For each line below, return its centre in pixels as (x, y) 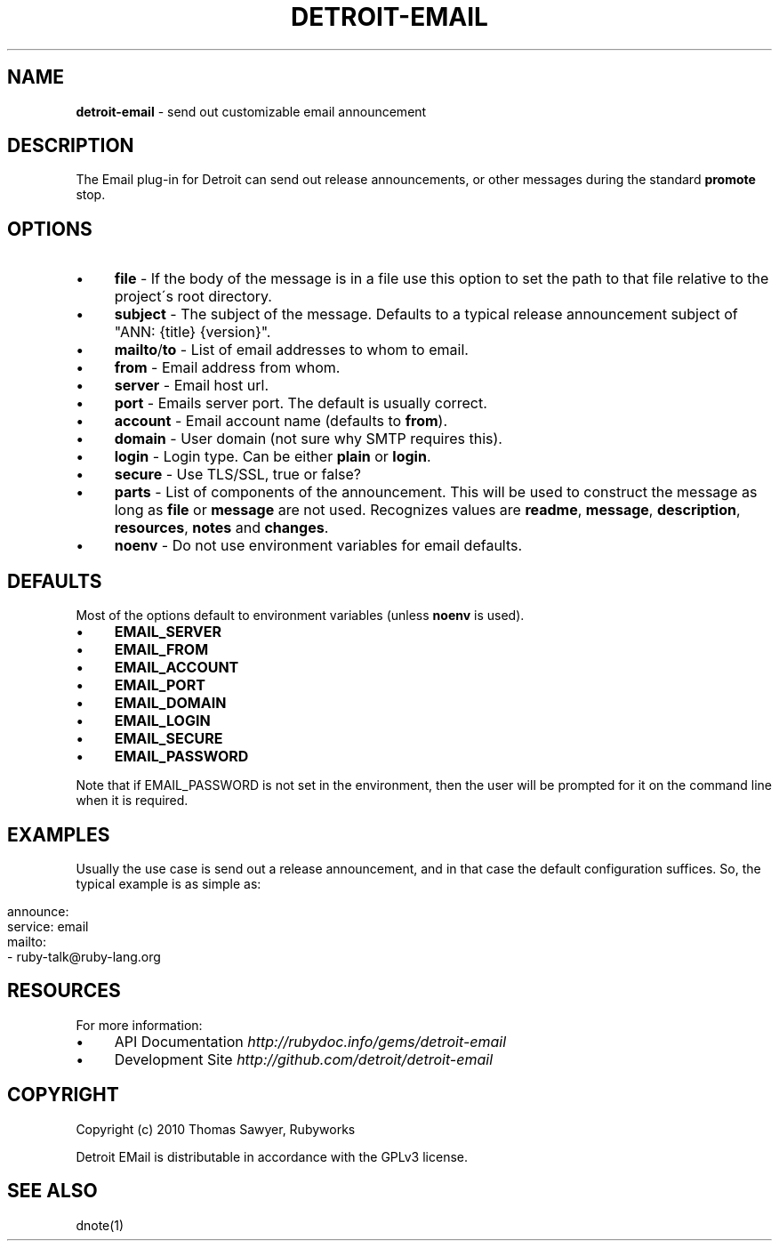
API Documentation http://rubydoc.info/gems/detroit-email (310, 1041)
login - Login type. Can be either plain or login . (273, 457)
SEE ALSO (52, 1191)
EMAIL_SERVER (168, 632)
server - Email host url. (191, 386)
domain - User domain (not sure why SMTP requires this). (308, 439)
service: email (48, 926)
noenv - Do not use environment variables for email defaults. (318, 546)
